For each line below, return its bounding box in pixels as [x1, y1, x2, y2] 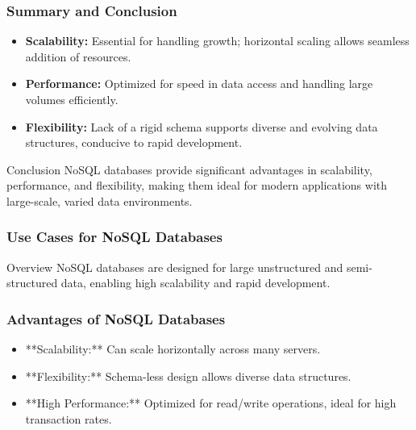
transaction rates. [25, 410, 112, 427]
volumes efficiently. [25, 91, 119, 107]
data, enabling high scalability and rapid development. [60, 274, 331, 291]
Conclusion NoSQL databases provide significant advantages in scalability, [6, 161, 372, 177]
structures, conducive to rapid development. [25, 134, 243, 151]
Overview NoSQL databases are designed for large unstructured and [6, 258, 343, 275]
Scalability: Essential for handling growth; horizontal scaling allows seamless [25, 32, 410, 49]
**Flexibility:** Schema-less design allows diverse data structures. [25, 367, 352, 384]
